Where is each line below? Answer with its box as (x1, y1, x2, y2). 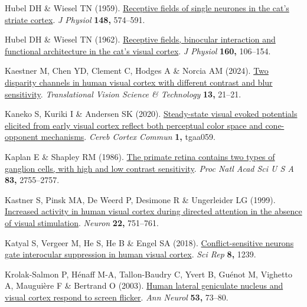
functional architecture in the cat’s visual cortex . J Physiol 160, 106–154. (5, 44, 271, 57)
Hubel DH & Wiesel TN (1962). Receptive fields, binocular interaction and (5, 33, 276, 45)
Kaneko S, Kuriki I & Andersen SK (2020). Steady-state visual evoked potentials (5, 107, 298, 120)
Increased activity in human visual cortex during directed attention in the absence (5, 205, 302, 217)
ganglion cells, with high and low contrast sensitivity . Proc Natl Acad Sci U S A (5, 162, 294, 174)
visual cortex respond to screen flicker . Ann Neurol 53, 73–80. (5, 290, 228, 303)
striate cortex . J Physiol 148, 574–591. (5, 13, 145, 25)
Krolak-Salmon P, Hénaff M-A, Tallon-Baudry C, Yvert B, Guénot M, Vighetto (5, 267, 292, 280)
